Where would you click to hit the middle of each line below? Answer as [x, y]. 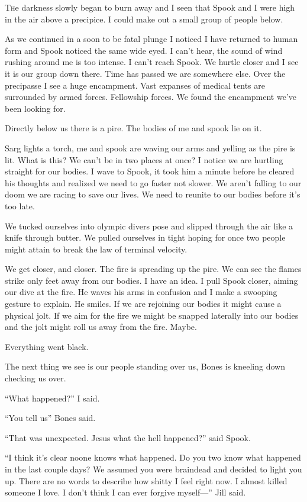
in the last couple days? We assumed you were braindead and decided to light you [153, 469]
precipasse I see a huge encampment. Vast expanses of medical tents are [135, 85]
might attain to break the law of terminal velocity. [96, 249]
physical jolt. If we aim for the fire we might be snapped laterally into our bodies [152, 315]
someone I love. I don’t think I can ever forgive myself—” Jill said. [125, 492]
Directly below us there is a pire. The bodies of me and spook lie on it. [133, 128]
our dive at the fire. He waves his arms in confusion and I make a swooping [141, 292]
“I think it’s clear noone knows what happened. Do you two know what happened [153, 457]
